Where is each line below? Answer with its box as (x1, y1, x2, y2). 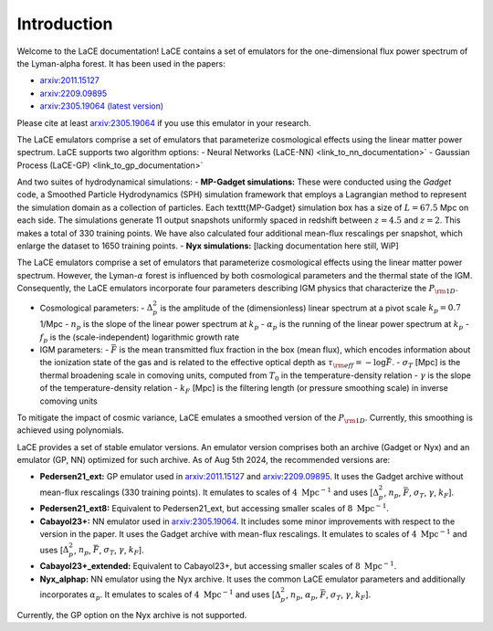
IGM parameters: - (39, 343, 110, 355)
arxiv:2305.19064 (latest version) (39, 100, 164, 111)
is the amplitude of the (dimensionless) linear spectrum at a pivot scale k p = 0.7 (160, 302, 461, 315)
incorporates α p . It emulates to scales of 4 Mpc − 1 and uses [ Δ (39, 588, 281, 602)
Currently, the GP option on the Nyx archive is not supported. (16, 609, 247, 620)
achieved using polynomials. (16, 425, 124, 436)
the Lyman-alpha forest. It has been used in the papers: (16, 58, 226, 68)
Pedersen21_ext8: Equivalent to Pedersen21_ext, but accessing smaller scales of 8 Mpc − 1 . (39, 502, 390, 514)
